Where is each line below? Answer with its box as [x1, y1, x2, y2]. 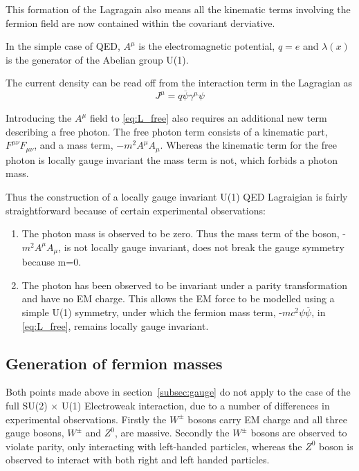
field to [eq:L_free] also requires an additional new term [89, 111, 327, 125]
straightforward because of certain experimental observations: [6, 203, 266, 217]
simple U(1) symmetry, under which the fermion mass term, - [21, 305, 282, 320]
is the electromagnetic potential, [138, 39, 275, 53]
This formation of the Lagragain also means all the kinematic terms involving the [6, 2, 351, 16]
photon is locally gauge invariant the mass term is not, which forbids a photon [6, 152, 338, 167]
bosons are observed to [250, 425, 347, 440]
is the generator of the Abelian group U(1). [6, 52, 189, 66]
